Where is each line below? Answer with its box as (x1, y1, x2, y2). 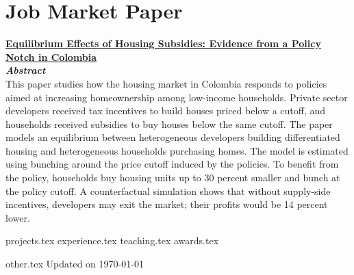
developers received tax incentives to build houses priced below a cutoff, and (5, 103, 326, 118)
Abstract (5, 63, 46, 77)
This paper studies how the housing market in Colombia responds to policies (5, 76, 327, 90)
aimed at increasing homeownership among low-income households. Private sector (5, 90, 348, 104)
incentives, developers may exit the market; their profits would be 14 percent (5, 197, 328, 211)
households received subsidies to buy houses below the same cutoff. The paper (5, 116, 333, 131)
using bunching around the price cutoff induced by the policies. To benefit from (5, 157, 339, 171)
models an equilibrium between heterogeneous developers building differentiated (5, 130, 340, 144)
